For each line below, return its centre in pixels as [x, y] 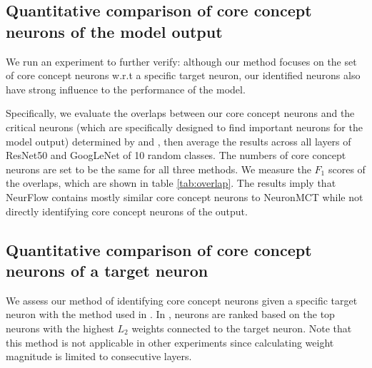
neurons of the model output [114, 31]
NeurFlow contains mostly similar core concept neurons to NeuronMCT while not [185, 196]
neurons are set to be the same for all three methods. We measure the [159, 169]
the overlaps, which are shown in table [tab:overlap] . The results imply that [171, 183]
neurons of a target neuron [107, 270]
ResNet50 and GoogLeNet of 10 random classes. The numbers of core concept [176, 155]
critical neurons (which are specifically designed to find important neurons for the [184, 127]
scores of [347, 169]
